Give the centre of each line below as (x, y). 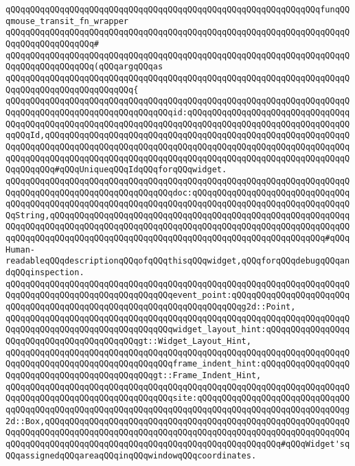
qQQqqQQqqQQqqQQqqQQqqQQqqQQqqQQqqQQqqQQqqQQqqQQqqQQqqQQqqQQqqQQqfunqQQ (178, 10)
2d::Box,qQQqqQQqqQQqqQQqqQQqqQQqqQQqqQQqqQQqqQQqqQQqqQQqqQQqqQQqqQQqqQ (178, 421)
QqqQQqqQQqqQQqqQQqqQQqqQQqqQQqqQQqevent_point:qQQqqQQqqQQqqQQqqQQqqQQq (178, 295)
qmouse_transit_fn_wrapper (67, 21)
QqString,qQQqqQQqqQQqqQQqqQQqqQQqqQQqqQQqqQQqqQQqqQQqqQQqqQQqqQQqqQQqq (178, 215)
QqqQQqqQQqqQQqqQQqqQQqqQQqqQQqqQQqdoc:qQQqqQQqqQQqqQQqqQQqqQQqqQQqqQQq (178, 193)
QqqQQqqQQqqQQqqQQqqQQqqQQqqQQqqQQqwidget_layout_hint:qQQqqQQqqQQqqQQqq (178, 330)
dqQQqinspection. (45, 273)
